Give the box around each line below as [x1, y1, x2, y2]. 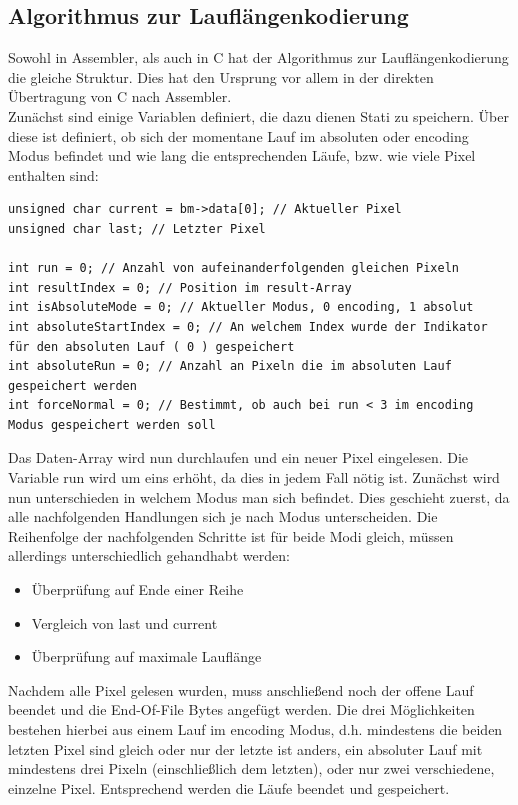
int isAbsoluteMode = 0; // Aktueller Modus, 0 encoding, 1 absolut [8, 300, 474, 315]
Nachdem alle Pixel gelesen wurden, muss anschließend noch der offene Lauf [8, 679, 474, 700]
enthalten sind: [8, 164, 99, 185]
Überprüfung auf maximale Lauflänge [31, 646, 262, 667]
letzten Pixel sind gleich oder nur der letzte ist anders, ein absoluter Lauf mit [8, 738, 483, 759]
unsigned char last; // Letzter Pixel [8, 221, 266, 236]
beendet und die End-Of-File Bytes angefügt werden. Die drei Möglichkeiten [8, 699, 475, 720]
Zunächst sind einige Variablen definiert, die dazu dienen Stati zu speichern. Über [8, 105, 509, 126]
